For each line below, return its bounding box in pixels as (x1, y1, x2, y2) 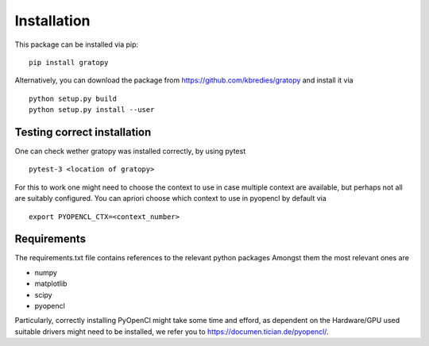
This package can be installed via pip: (14, 40, 139, 49)
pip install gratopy (29, 58, 109, 67)
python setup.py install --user (29, 106, 155, 114)
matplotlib (34, 279, 68, 289)
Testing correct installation (14, 125, 152, 139)
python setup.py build (29, 94, 118, 103)
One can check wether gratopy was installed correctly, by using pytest (14, 147, 246, 156)
